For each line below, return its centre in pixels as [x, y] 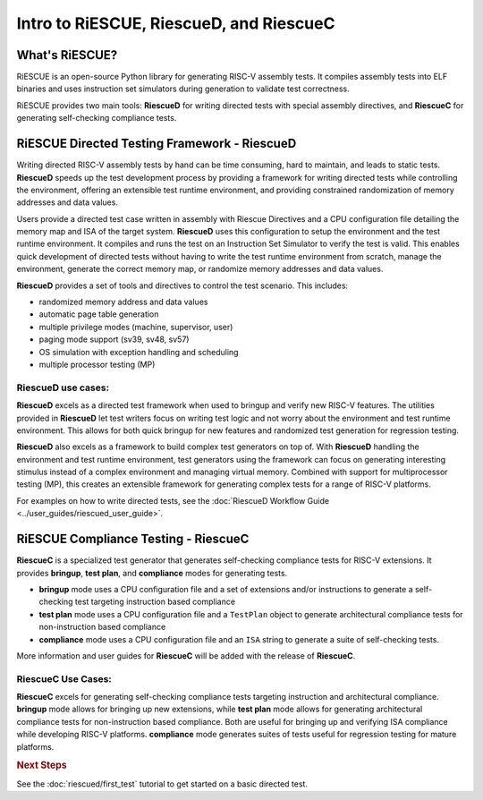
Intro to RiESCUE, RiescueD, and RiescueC [176, 23]
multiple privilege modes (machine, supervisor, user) [136, 327]
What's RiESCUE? [67, 55]
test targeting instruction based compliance [155, 602]
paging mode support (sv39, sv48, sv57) [114, 339]
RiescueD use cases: [63, 387]
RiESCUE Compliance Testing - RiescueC [133, 539]
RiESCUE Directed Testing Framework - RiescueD [157, 144]
